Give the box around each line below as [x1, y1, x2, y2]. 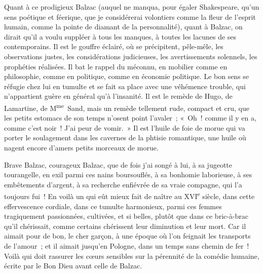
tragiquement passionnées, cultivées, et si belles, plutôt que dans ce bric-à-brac [4, 211, 249, 221]
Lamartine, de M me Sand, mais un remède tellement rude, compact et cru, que [4, 101, 249, 113]
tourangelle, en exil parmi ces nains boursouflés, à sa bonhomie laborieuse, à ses [4, 169, 252, 180]
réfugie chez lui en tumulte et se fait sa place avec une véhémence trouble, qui [4, 81, 246, 91]
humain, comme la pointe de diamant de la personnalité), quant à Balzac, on [4, 21, 243, 32]
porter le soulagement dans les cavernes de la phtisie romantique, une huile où [4, 132, 246, 143]
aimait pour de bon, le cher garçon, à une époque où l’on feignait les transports [4, 230, 251, 241]
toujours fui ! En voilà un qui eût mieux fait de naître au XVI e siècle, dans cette [4, 189, 255, 201]
